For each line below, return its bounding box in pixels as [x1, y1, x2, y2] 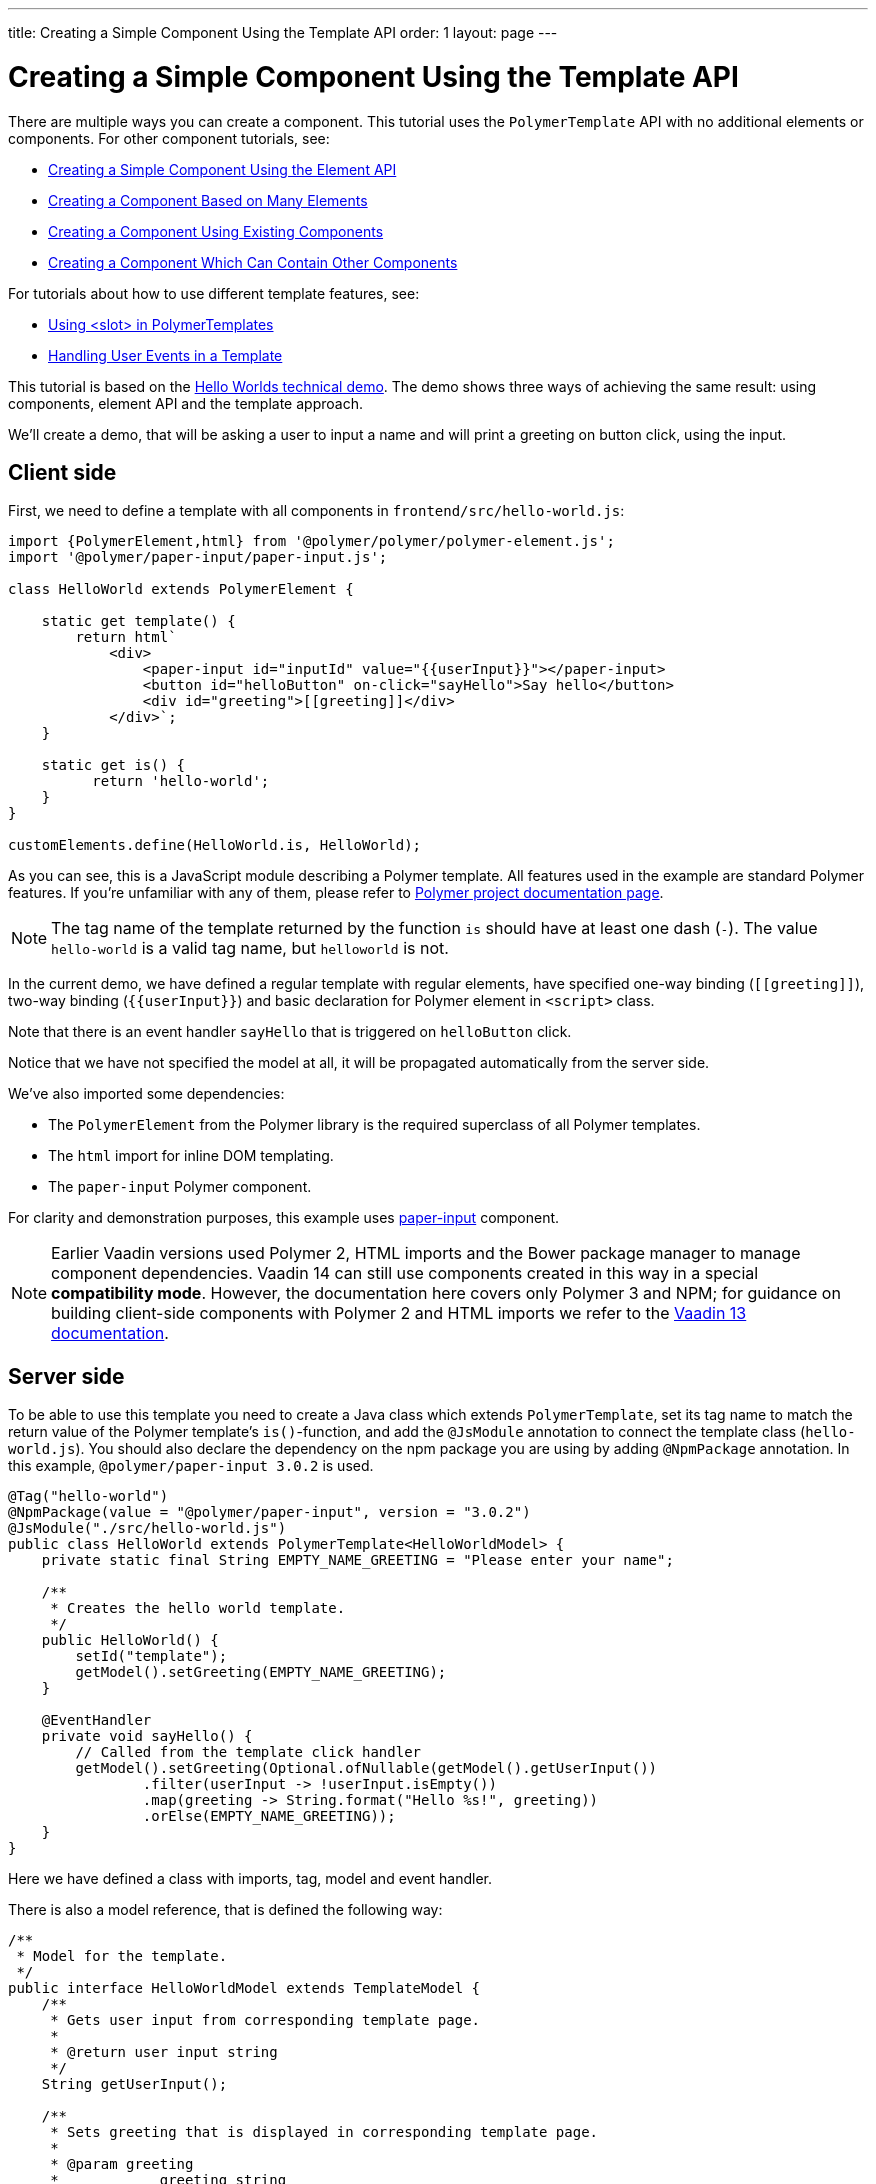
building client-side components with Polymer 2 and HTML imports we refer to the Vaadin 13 [51, 1303, 747, 1324]
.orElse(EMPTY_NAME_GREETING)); [142, 1808, 396, 1825]
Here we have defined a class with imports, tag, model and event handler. [8, 1870, 493, 1888]
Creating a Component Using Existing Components [48, 222, 384, 240]
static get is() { [41, 757, 186, 774]
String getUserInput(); [41, 2076, 228, 2093]
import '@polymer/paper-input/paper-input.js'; [8, 549, 388, 566]
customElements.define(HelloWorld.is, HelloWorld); [8, 837, 422, 854]
